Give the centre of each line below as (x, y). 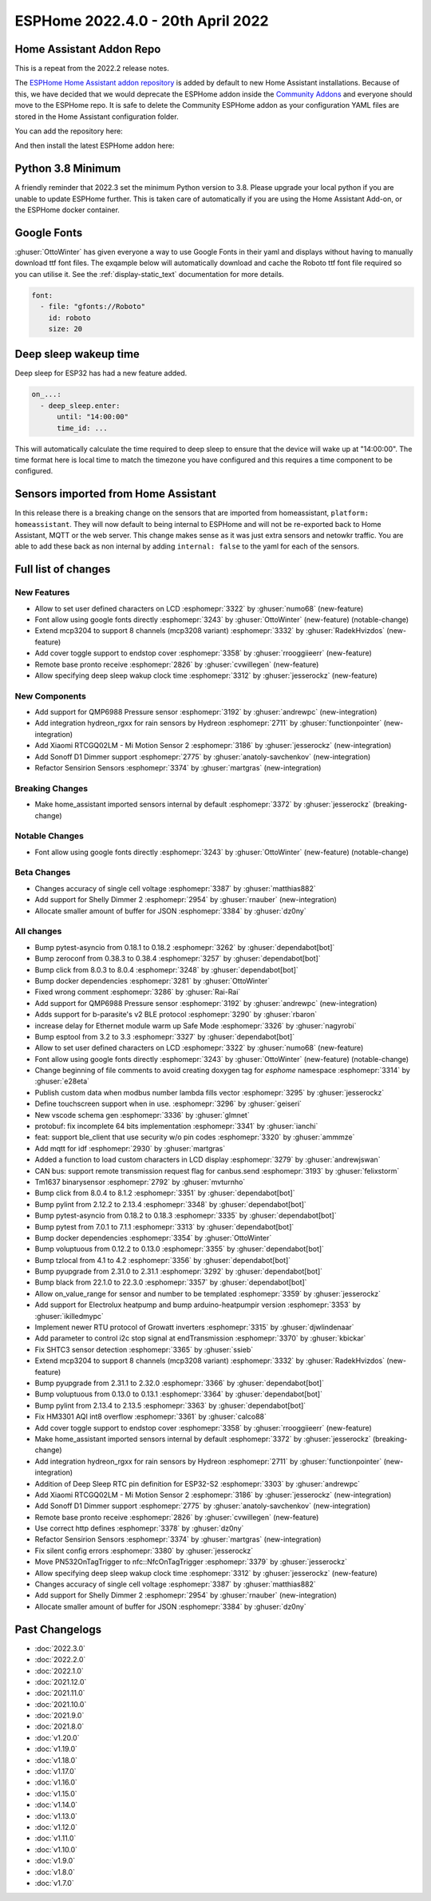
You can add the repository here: (69, 131)
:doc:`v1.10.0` (56, 1849)
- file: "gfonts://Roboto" (93, 307)
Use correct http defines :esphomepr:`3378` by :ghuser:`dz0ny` (139, 1528)
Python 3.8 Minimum (68, 169)
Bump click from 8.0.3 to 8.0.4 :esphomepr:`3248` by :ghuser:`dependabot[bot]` (166, 969)
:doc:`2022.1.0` (59, 1671)
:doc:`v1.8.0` (55, 1871)
